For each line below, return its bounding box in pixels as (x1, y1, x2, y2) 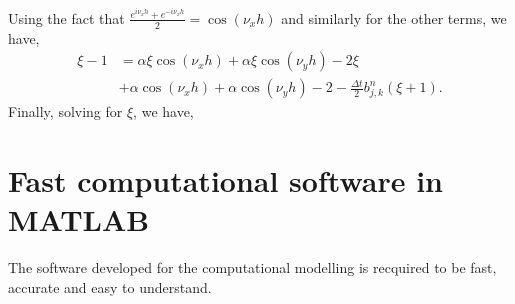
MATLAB (8, 199, 150, 240)
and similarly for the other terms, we (281, 7, 507, 28)
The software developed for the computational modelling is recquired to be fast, (8, 257, 497, 278)
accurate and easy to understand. (8, 276, 212, 297)
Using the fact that (8, 7, 125, 28)
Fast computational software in (8, 160, 443, 201)
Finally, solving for (8, 101, 123, 122)
